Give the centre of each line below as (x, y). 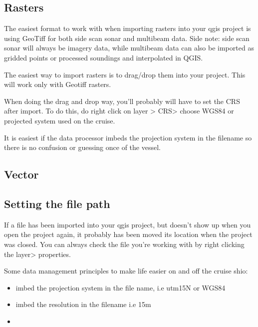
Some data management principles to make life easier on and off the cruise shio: (126, 271)
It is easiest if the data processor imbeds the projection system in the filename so (128, 137)
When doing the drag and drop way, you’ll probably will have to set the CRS (122, 101)
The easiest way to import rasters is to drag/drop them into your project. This (125, 74)
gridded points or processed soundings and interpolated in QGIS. (104, 57)
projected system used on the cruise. (60, 120)
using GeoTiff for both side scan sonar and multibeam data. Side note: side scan (127, 38)
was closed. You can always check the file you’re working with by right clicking (124, 244)
